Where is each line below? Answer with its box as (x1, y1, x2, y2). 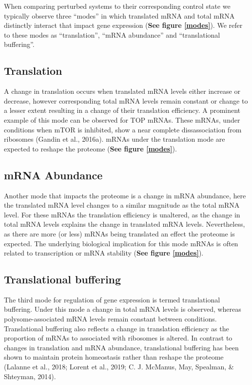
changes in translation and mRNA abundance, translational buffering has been (4, 342, 239, 352)
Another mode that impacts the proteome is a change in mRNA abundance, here (4, 190, 246, 200)
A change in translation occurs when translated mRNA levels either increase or (4, 86, 240, 96)
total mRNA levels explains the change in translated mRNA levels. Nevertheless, (4, 219, 245, 229)
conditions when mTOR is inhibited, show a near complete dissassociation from (4, 124, 242, 134)
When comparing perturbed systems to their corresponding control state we (4, 1, 231, 11)
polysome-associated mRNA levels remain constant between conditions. (4, 314, 217, 324)
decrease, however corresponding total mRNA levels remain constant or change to (4, 95, 248, 106)
